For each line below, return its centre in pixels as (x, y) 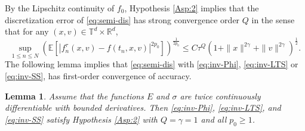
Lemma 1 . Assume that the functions (74, 96)
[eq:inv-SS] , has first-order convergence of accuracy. (98, 75)
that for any (27, 31)
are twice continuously (220, 96)
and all (214, 119)
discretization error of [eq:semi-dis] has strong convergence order (122, 19)
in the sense (273, 19)
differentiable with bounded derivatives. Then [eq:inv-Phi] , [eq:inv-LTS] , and (143, 107)
